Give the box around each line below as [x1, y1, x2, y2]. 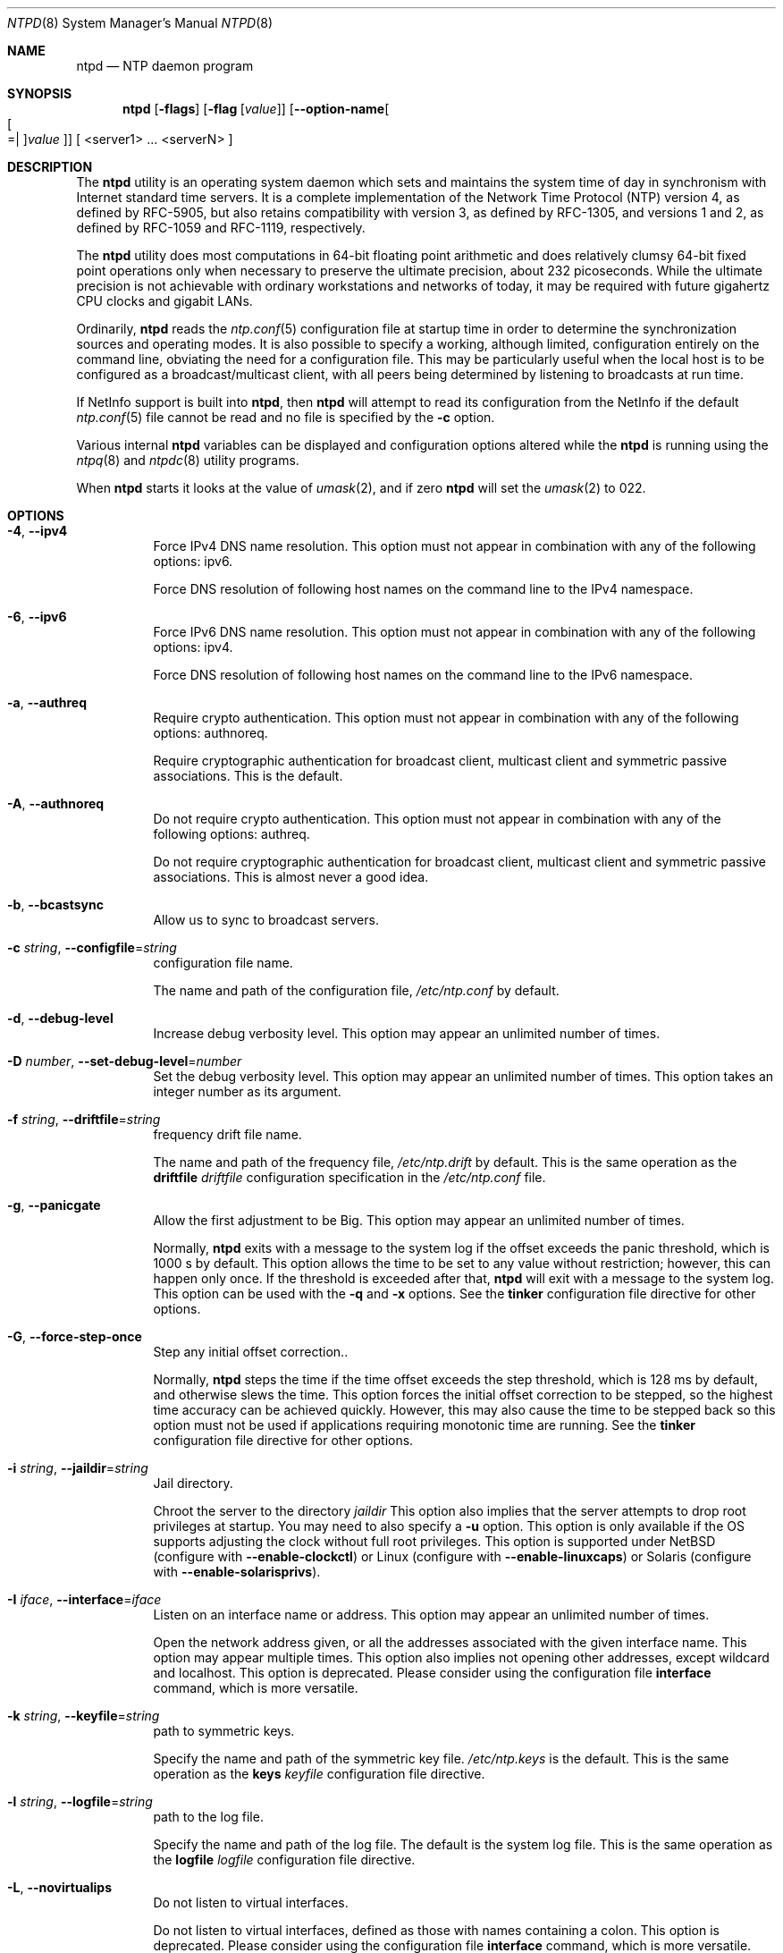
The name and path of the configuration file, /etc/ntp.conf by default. [153, 983, 560, 998]
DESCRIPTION [7, 159, 93, 174]
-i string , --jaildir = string [7, 1460, 148, 1475]
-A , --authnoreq [7, 796, 105, 811]
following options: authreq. [153, 826, 310, 841]
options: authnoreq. [153, 725, 268, 740]
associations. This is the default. [153, 768, 343, 783]
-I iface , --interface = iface [7, 1592, 162, 1607]
